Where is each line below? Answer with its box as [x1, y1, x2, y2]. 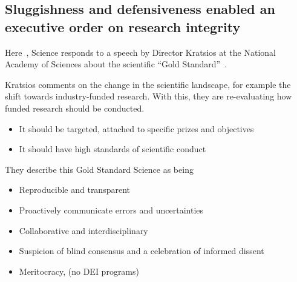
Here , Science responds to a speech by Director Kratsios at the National [5, 45, 276, 58]
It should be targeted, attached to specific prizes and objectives [19, 122, 254, 135]
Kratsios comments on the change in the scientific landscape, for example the [5, 78, 291, 90]
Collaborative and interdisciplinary [19, 224, 148, 237]
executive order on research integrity [5, 17, 241, 36]
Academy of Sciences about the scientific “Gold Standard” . [5, 58, 227, 70]
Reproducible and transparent [19, 183, 131, 196]
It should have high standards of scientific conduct [19, 143, 206, 155]
